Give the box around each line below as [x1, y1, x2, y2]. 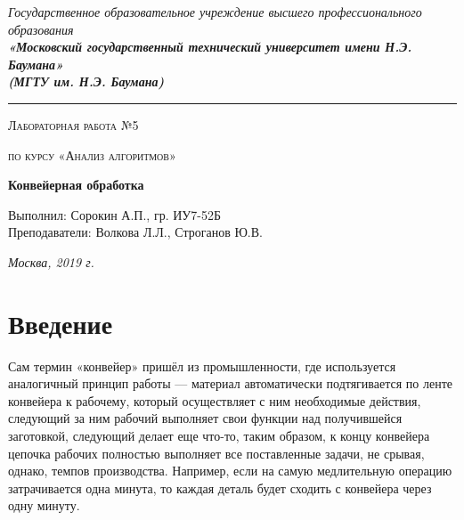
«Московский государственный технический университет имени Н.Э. [8, 37, 412, 56]
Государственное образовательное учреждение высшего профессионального [8, 3, 422, 20]
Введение [8, 305, 113, 341]
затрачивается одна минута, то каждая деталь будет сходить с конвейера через [8, 478, 432, 497]
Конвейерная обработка [8, 175, 144, 194]
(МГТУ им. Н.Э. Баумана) [8, 72, 165, 91]
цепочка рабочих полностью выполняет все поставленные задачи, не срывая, [8, 443, 425, 462]
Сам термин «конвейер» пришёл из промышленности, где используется [8, 356, 396, 375]
